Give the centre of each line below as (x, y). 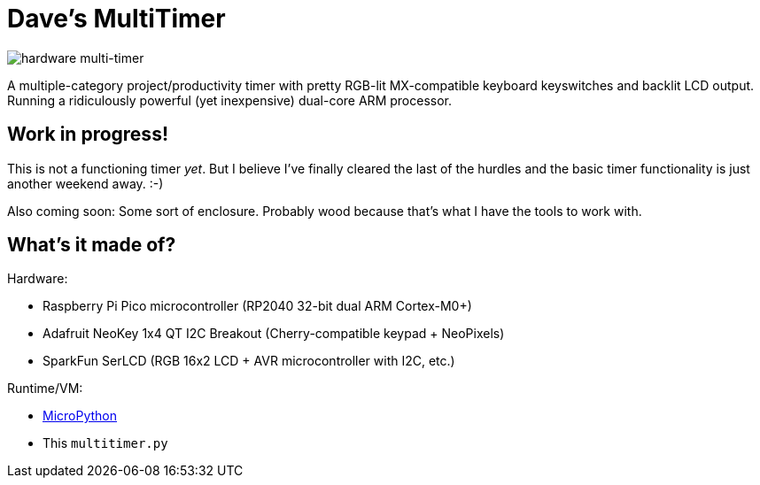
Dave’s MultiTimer (116, 19)
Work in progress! (88, 135)
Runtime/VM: (45, 389)
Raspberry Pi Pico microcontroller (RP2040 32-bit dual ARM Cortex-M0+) (257, 306)
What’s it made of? (92, 245)
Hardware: (38, 279)
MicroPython (80, 416)
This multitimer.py (105, 443)
